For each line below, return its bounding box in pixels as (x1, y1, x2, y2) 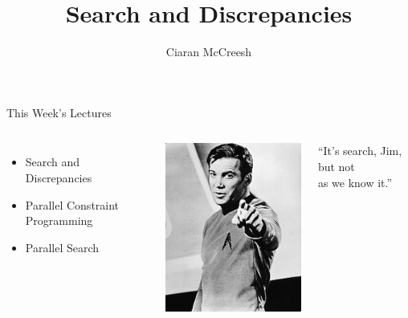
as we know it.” (317, 173, 393, 190)
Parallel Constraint (25, 196, 120, 213)
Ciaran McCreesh (165, 43, 252, 60)
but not (317, 157, 355, 174)
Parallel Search (25, 238, 100, 255)
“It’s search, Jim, (317, 142, 402, 159)
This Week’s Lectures (6, 104, 112, 120)
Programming (25, 212, 93, 229)
